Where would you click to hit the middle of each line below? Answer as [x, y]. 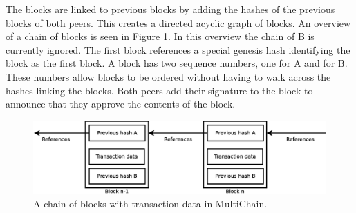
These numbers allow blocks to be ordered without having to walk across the [168, 76]
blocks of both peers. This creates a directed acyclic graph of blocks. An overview [178, 22]
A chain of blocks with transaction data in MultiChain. [150, 204]
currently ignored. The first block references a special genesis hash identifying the [178, 49]
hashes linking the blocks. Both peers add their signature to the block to [159, 90]
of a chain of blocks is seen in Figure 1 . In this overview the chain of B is [160, 36]
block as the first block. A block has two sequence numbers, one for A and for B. [177, 63]
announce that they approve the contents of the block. [121, 104]
